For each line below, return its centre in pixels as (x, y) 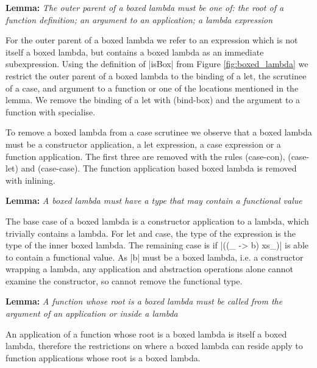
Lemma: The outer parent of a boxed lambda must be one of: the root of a (145, 7)
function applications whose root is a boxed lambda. (103, 357)
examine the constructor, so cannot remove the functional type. (124, 280)
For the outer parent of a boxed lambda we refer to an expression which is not (152, 40)
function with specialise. (51, 111)
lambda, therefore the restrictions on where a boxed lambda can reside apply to (154, 346)
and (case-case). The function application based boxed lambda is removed (159, 168)
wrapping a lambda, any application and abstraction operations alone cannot (150, 269)
